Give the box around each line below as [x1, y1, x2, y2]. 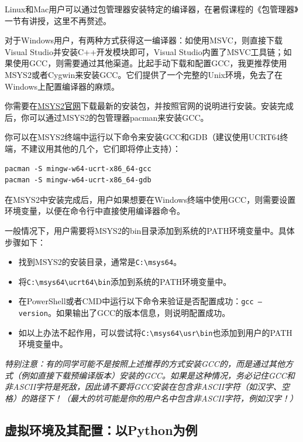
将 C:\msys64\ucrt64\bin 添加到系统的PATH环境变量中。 [18, 275, 232, 287]
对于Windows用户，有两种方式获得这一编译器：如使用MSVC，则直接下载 [5, 34, 283, 46]
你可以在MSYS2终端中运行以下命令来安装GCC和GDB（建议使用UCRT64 [5, 131, 280, 143]
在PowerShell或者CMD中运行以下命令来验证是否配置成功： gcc [18, 295, 254, 307]
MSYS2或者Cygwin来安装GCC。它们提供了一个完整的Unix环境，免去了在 [5, 68, 283, 80]
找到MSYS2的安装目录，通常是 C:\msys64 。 [18, 256, 182, 268]
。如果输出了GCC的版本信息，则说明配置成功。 [47, 307, 230, 319]
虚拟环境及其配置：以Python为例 [5, 420, 198, 438]
